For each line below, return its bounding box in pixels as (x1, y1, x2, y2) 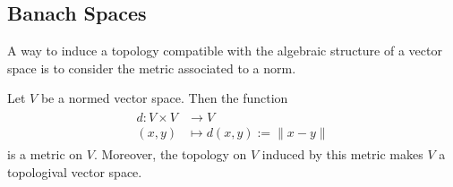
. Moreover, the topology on (93, 145, 247, 164)
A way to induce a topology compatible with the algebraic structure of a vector (7, 41, 442, 60)
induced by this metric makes (261, 145, 423, 164)
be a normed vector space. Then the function (40, 89, 288, 107)
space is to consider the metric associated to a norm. (7, 58, 296, 77)
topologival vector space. (7, 162, 142, 181)
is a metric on (7, 145, 83, 164)
